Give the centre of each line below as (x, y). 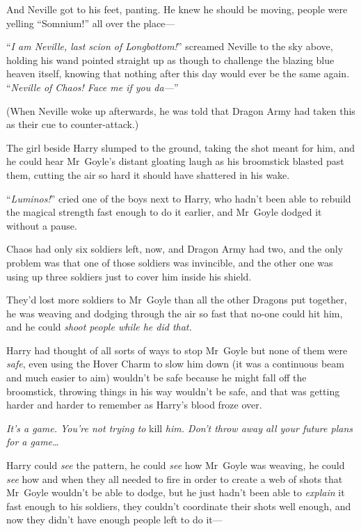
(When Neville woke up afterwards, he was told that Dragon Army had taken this (181, 110)
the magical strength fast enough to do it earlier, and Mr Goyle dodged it (164, 212)
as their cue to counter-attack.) (73, 124)
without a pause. (42, 225)
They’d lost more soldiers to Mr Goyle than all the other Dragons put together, (177, 300)
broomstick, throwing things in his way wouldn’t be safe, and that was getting (173, 391)
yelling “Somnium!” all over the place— (91, 23)
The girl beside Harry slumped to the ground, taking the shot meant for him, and (180, 147)
